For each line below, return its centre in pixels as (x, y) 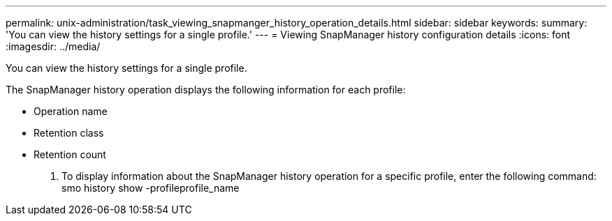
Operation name (71, 111)
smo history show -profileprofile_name (151, 188)
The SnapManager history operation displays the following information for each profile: (206, 90)
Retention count (70, 154)
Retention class (69, 133)
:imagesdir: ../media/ (53, 46)
